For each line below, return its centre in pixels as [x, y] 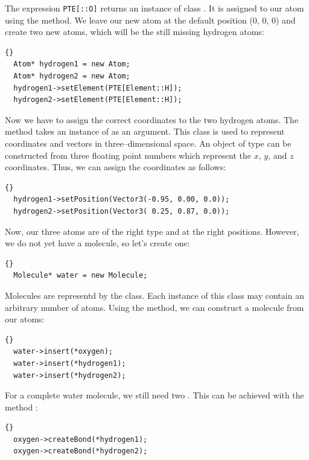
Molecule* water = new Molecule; [81, 276]
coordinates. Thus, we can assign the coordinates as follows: [116, 167]
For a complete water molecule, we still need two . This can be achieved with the [154, 395]
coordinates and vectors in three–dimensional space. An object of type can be [148, 143]
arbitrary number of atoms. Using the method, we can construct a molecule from [154, 307]
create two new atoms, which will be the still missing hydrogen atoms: [135, 32]
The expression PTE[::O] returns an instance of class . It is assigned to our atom [154, 8]
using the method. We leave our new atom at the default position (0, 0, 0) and [150, 20]
